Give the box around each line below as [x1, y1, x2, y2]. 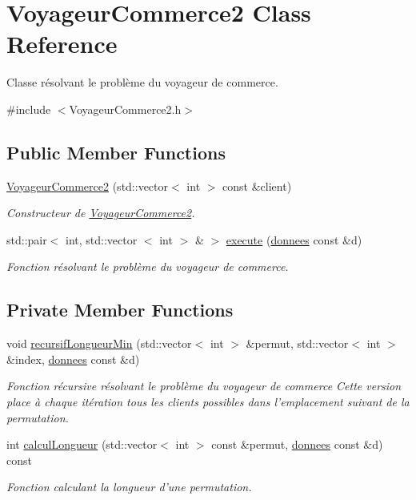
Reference [6, 27, 118, 60]
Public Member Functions [6, 139, 226, 164]
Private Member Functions [6, 297, 234, 322]
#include [6, 100, 51, 117]
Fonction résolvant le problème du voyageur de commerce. [6, 258, 289, 275]
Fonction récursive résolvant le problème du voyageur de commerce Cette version [6, 377, 402, 394]
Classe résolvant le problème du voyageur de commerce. [6, 74, 278, 91]
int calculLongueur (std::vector [6, 436, 158, 453]
